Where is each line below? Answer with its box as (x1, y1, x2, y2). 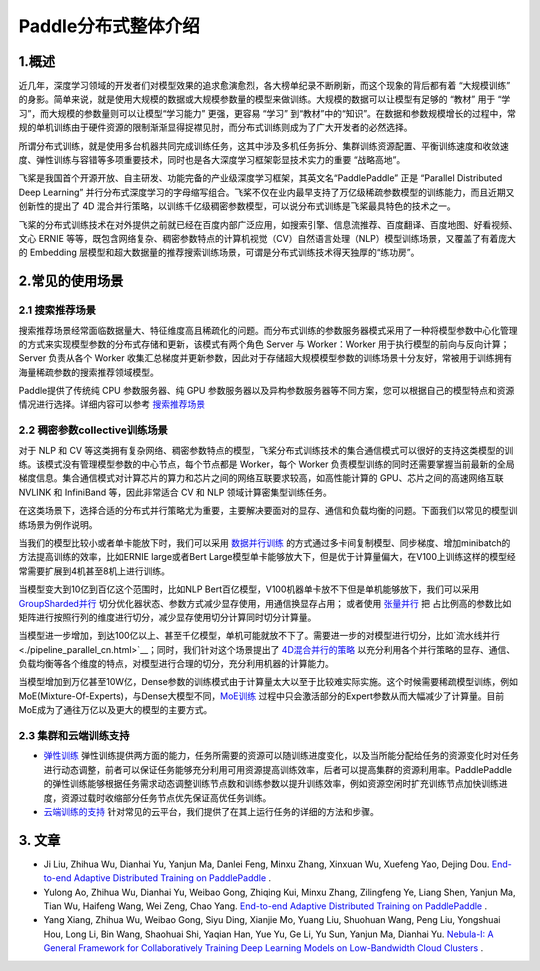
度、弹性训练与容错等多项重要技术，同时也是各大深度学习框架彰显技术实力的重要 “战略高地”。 (18, 154, 406, 166)
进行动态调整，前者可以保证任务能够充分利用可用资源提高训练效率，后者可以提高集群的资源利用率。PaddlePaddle (43, 763, 512, 775)
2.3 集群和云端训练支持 (18, 729, 130, 743)
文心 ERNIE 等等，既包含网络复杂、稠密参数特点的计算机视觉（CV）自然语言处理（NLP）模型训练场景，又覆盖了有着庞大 (18, 232, 517, 244)
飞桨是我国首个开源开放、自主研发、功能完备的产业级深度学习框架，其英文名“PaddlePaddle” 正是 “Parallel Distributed (18, 172, 503, 184)
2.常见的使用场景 (18, 273, 124, 290)
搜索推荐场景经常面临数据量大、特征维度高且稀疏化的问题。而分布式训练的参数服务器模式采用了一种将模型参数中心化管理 (18, 324, 518, 336)
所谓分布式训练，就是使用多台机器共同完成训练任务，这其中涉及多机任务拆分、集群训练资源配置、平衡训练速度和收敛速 (18, 140, 509, 152)
